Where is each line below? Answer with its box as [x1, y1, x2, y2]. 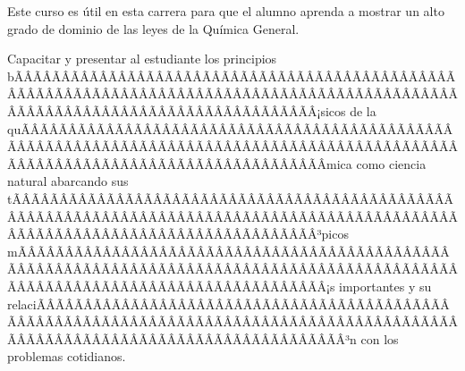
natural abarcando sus [7, 172, 129, 190]
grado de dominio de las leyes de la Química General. [7, 19, 300, 38]
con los [360, 329, 399, 348]
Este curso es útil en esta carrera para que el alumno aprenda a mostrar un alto [7, 2, 444, 20]
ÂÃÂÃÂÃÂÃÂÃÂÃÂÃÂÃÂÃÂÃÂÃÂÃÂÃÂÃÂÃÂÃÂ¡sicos [7, 101, 346, 120]
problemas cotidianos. [7, 347, 126, 366]
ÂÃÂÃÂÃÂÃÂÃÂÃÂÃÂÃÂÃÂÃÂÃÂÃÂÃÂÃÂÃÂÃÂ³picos [7, 224, 349, 243]
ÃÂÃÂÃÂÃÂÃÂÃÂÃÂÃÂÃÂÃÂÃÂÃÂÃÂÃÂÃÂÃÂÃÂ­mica [7, 154, 352, 173]
